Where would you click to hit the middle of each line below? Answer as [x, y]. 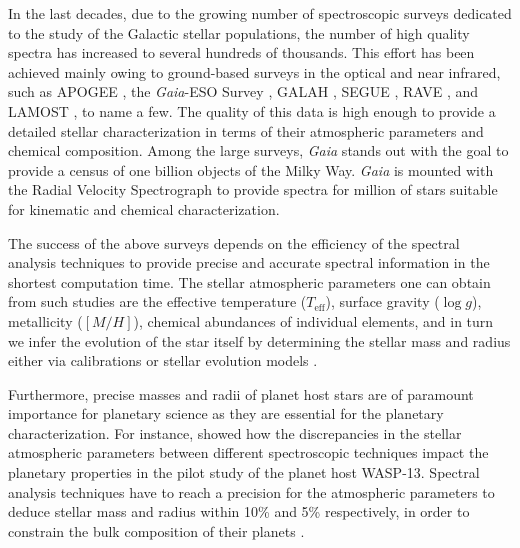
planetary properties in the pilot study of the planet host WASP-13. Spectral [244, 472]
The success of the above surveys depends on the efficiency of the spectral [234, 242]
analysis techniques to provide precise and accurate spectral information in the [249, 262]
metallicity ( [45, 320]
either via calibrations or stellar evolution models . [163, 360]
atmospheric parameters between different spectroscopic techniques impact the [248, 452]
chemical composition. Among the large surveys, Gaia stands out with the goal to [258, 150]
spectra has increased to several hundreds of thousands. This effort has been [241, 52]
